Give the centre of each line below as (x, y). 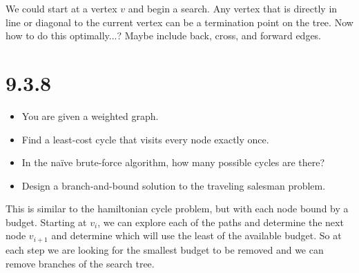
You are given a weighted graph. (90, 115)
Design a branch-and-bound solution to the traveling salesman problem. (174, 185)
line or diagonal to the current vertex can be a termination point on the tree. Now (179, 22)
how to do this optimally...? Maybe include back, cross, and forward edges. (164, 36)
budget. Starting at (46, 222)
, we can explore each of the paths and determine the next (221, 222)
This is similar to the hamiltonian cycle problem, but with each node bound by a (177, 209)
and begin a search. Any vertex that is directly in (233, 8)
